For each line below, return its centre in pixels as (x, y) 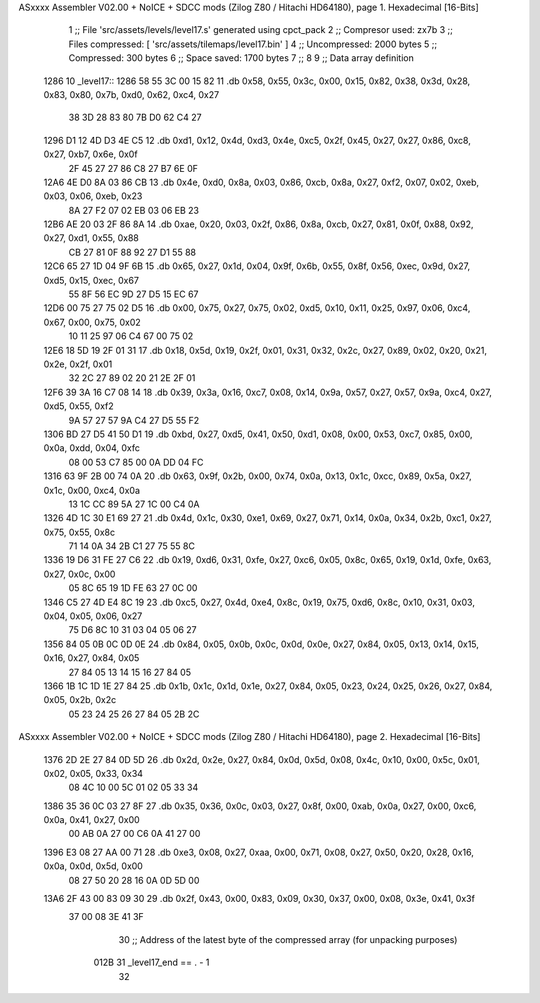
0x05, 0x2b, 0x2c (80, 700)
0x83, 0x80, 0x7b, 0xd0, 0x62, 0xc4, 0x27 (131, 94)
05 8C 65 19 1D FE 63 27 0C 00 (133, 588)
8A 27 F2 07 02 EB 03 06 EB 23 (134, 210)
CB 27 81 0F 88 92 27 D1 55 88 (132, 252)
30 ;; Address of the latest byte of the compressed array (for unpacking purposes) (288, 939)
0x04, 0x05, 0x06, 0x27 (93, 616)
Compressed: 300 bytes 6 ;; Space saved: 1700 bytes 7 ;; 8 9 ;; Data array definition (241, 58)
